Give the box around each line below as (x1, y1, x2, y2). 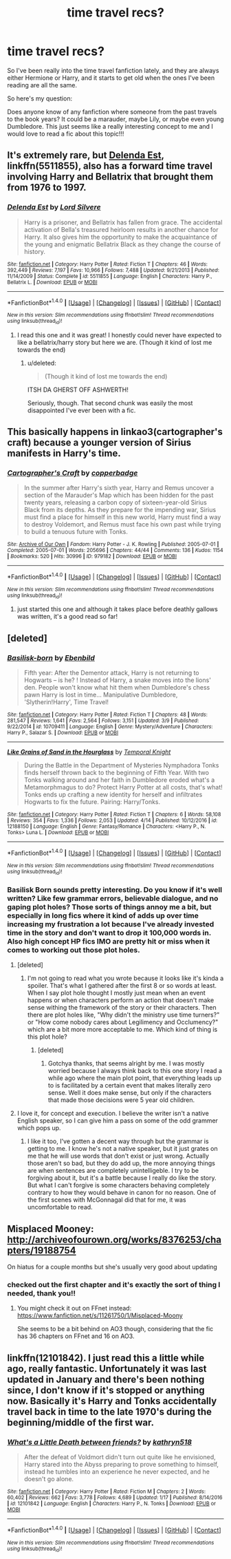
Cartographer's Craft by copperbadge (7, 468, 138, 478)
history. (23, 247, 46, 255)
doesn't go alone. (23, 1475, 74, 1483)
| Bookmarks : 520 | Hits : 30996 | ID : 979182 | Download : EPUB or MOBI (7, 553, 177, 560)
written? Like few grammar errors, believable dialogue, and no (7, 893, 219, 903)
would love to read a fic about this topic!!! (7, 129, 124, 138)
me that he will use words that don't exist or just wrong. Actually (27, 1152, 210, 1160)
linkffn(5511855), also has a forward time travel (7, 160, 213, 172)
